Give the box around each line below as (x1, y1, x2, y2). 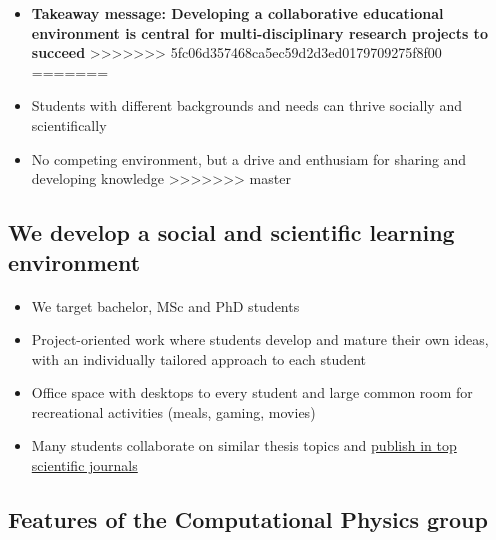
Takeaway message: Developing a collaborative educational (31, 3, 444, 23)
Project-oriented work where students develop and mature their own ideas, (31, 329, 489, 350)
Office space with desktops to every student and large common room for (31, 382, 473, 403)
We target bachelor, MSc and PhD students (31, 295, 300, 316)
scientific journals (31, 455, 138, 476)
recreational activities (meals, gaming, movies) (31, 401, 316, 422)
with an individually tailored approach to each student (31, 348, 367, 369)
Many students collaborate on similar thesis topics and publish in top (31, 435, 457, 456)
